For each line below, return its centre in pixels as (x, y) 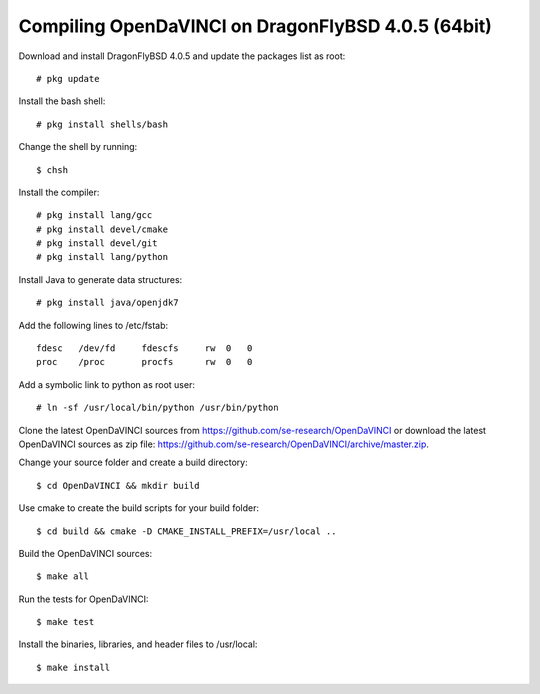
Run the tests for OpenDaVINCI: (83, 599)
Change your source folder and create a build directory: (133, 462)
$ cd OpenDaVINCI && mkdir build (118, 485)
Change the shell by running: (78, 147)
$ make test (65, 622)
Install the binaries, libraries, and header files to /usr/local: (138, 644)
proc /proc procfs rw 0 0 (144, 362)
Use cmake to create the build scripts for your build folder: (139, 508)
